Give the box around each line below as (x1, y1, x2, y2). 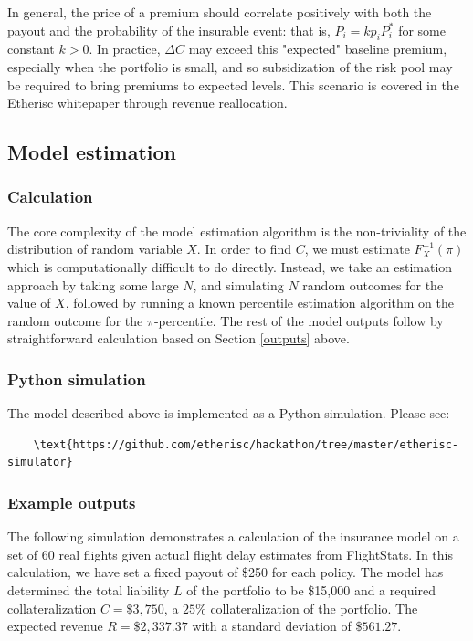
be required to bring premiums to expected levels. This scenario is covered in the (7, 75, 459, 94)
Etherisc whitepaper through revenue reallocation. (7, 93, 288, 112)
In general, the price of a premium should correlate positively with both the (7, 3, 432, 21)
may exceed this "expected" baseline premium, (188, 39, 447, 58)
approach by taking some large (7, 275, 179, 294)
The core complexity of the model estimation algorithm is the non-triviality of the (7, 221, 467, 240)
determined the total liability (7, 580, 170, 599)
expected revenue (7, 616, 103, 636)
